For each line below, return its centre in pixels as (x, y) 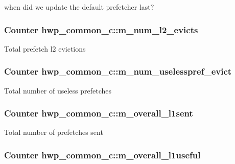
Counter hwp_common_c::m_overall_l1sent (99, 113)
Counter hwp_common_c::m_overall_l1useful (102, 155)
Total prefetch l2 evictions (45, 48)
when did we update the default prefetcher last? (79, 7)
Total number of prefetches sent (54, 132)
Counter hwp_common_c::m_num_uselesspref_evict (118, 71)
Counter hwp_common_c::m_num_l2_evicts (101, 29)
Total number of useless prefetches (58, 90)
